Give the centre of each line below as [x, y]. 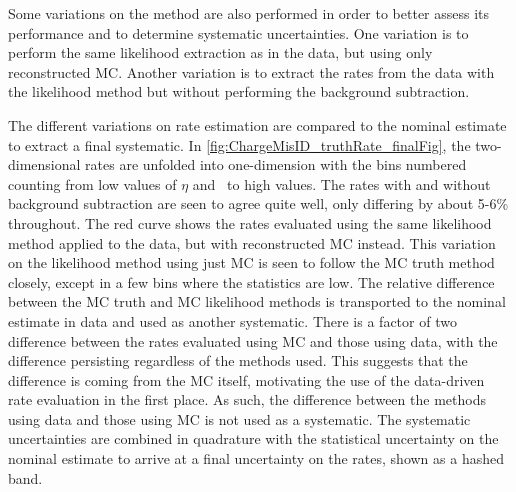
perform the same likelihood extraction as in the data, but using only [220, 52]
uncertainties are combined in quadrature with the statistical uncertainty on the [253, 438]
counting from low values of [92, 183]
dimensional [44, 164]
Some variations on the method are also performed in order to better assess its [249, 13]
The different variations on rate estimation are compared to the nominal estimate [257, 124]
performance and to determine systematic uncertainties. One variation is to [238, 32]
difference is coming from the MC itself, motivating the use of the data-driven [246, 379]
